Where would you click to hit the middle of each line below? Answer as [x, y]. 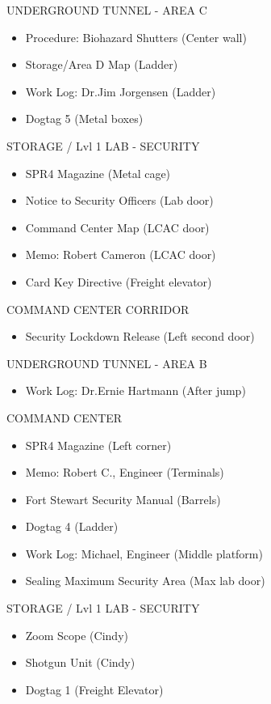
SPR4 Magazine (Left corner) [98, 445]
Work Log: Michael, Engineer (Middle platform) [144, 553]
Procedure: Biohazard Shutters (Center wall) [136, 37]
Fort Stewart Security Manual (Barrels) [123, 499]
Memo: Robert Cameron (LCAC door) [121, 254]
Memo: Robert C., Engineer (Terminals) [125, 472]
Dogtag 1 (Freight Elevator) [94, 689]
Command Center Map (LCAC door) [117, 227]
